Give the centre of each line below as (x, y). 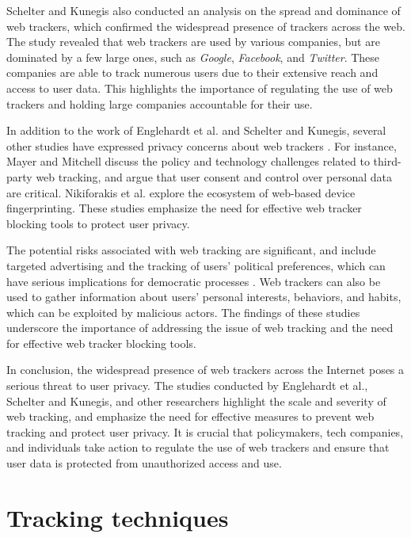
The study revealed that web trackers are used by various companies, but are (193, 42)
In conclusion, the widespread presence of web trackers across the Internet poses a (205, 370)
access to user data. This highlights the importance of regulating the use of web (200, 88)
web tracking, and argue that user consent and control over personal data (214, 176)
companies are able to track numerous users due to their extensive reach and (192, 72)
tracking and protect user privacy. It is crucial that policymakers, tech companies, (205, 431)
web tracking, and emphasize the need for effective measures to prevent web (190, 416)
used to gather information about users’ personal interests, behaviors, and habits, (204, 297)
